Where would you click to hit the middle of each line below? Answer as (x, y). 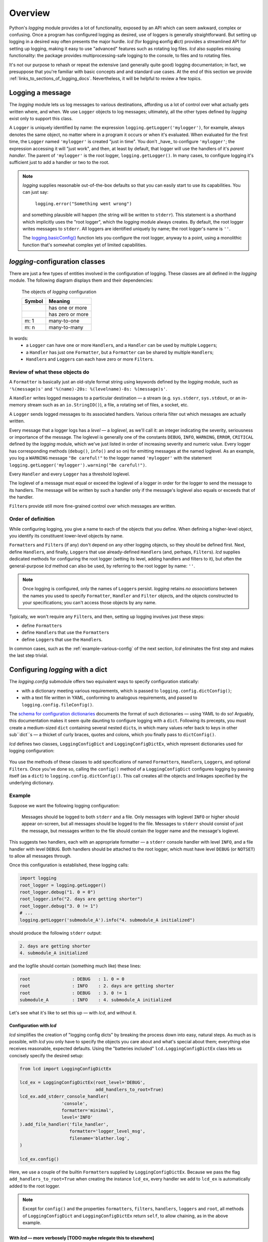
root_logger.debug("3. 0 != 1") (59, 906)
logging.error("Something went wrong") (83, 203)
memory (18, 405)
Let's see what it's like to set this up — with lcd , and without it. (73, 1013)
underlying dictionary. (32, 783)
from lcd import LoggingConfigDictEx (66, 1069)
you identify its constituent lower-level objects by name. (66, 536)
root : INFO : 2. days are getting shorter (97, 986)
